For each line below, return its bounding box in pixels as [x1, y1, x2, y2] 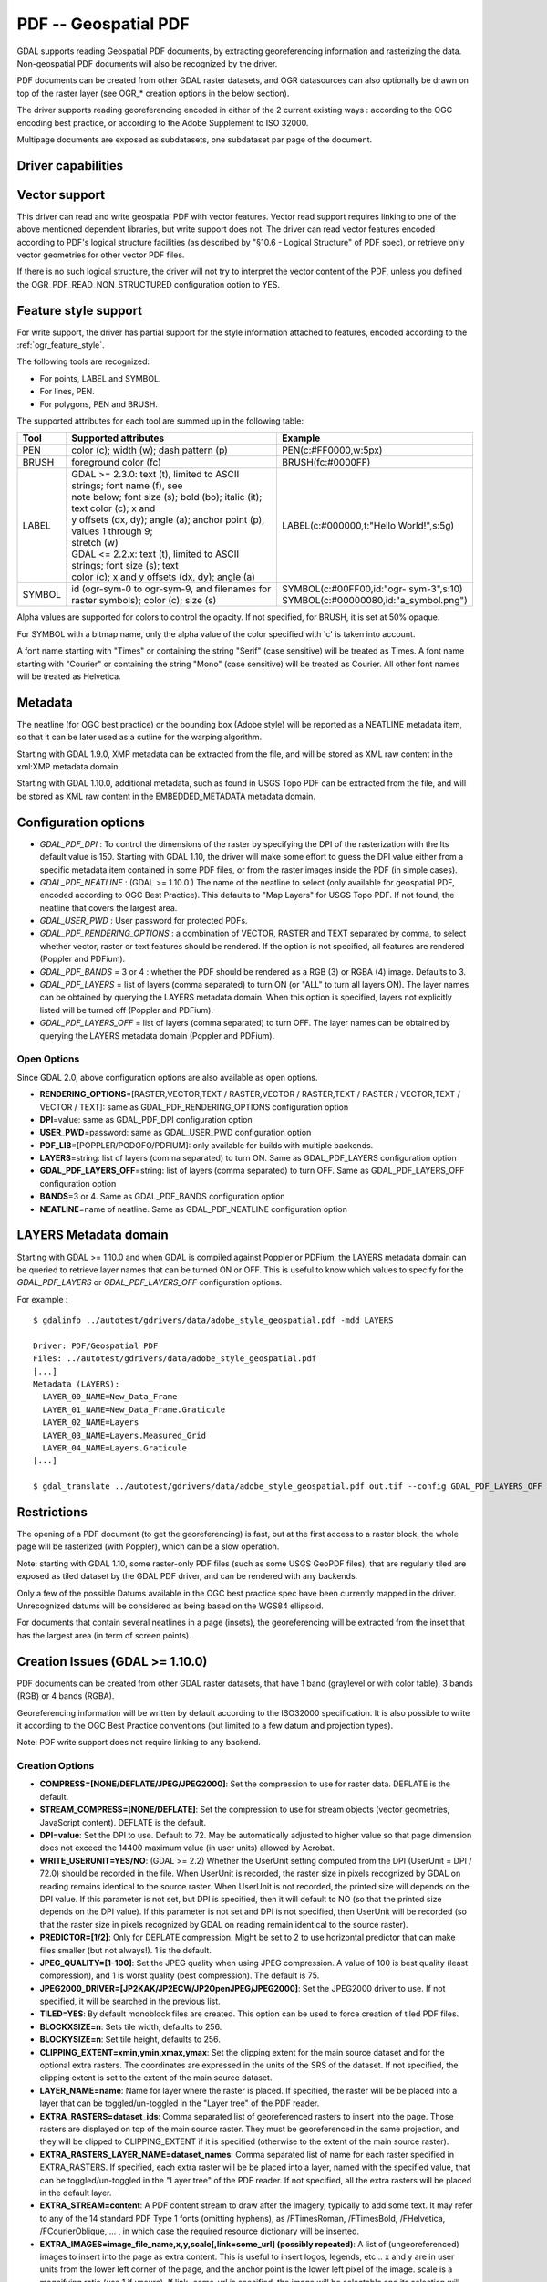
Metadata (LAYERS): [33, 1379, 120, 1389]
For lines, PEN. [39, 386, 95, 397]
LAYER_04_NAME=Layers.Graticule [42, 1443, 187, 1453]
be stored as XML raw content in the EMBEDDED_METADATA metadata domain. [16, 790, 316, 801]
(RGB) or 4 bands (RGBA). [16, 1691, 115, 1701]
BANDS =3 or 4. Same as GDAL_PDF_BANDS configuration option [39, 1191, 286, 1202]
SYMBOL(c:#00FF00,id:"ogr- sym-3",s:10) [281, 582, 464, 595]
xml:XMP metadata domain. [16, 761, 121, 772]
